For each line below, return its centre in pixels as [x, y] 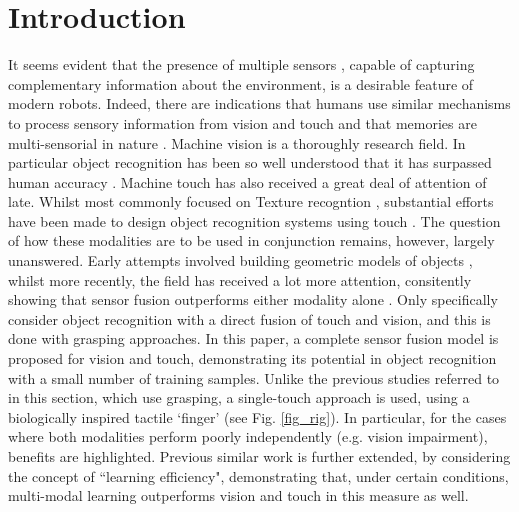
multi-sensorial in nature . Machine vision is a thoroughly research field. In [237, 142]
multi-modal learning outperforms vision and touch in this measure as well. [238, 495]
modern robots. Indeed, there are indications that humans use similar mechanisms [259, 103]
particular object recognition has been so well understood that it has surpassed [250, 162]
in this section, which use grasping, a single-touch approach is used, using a [239, 397]
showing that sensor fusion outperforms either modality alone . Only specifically [253, 299]
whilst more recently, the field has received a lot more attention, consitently [240, 279]
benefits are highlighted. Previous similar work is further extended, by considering [259, 456]
